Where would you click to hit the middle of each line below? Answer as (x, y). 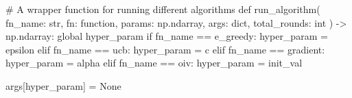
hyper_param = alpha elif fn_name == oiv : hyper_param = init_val (154, 63)
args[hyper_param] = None (63, 85)
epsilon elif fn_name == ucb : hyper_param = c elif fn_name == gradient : (165, 49)
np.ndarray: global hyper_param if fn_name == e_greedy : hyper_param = (167, 36)
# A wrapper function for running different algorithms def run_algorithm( (163, 9)
